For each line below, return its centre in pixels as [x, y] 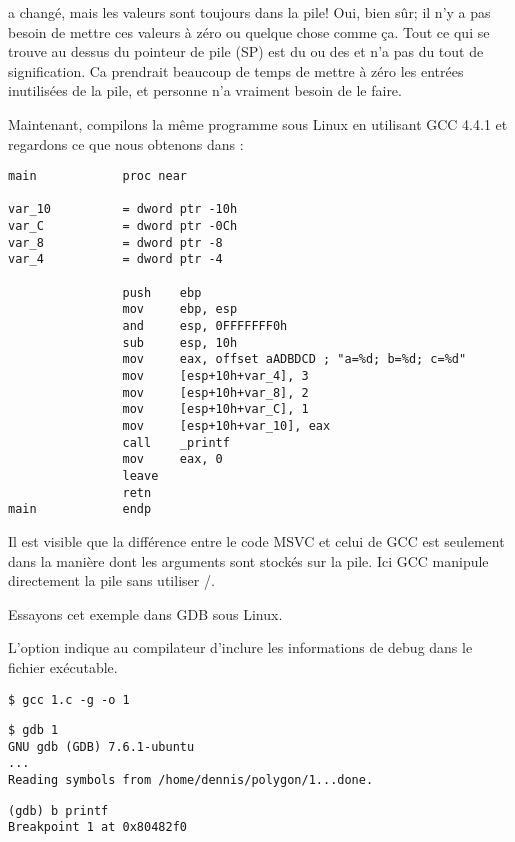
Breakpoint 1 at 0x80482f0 [97, 827]
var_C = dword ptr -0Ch [123, 226]
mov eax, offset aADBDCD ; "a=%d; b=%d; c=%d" [294, 359]
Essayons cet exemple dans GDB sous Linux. [145, 613]
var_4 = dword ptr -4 [115, 259]
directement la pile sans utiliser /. [111, 580]
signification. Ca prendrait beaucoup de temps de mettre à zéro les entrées [236, 70]
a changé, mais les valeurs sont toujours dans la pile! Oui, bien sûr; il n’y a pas [249, 12]
